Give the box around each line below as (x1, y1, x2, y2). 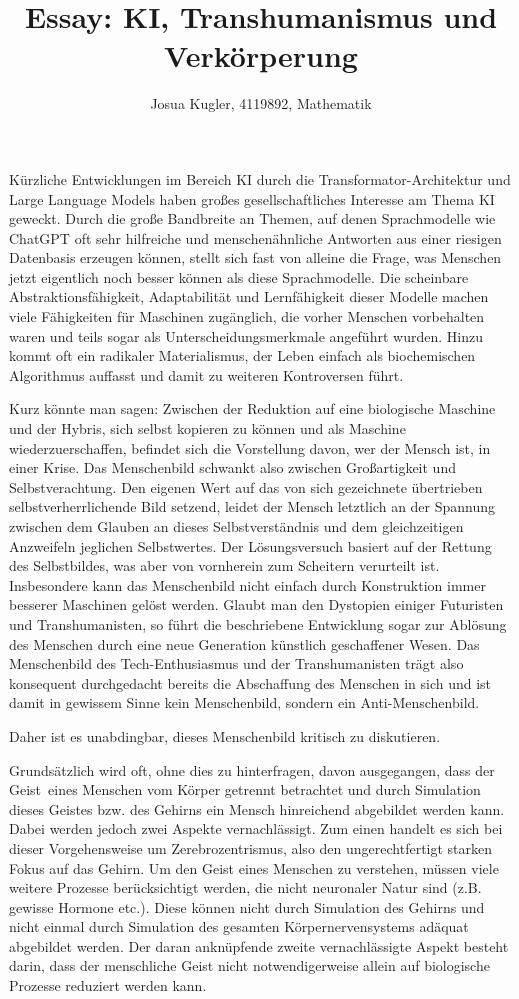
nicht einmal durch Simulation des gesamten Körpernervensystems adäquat (9, 916, 469, 937)
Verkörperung (164, 35, 358, 76)
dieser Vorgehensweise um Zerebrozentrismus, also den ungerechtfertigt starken (9, 837, 493, 858)
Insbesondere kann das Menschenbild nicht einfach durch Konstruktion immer (9, 574, 486, 595)
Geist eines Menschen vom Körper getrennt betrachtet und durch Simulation (9, 779, 481, 800)
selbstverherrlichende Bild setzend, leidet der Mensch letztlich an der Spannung (9, 496, 496, 517)
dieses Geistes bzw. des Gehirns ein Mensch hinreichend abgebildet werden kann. (9, 798, 505, 819)
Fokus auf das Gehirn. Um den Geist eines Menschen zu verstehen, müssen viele (9, 857, 499, 878)
